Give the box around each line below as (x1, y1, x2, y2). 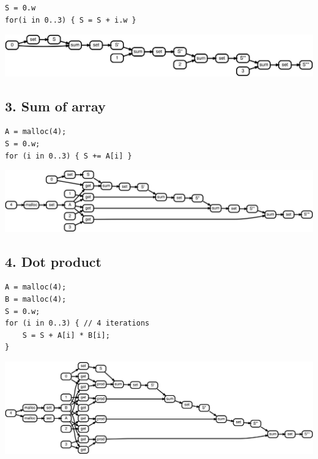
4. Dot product (5, 252, 102, 271)
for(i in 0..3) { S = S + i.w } (5, 15, 136, 24)
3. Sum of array (5, 96, 106, 115)
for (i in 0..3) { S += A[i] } (5, 151, 132, 160)
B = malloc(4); (5, 294, 67, 304)
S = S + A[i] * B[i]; (22, 330, 110, 340)
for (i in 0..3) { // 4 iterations (5, 319, 150, 328)
